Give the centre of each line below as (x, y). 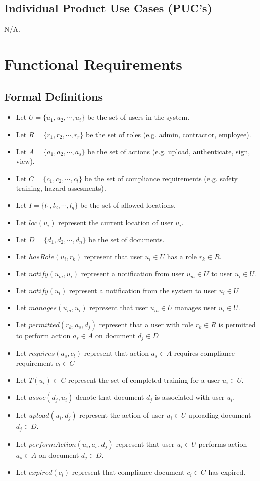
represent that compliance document (128, 472)
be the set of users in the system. (138, 117)
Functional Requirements (93, 63)
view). (25, 161)
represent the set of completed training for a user (144, 380)
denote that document (110, 397)
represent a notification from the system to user (143, 290)
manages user (196, 307)
